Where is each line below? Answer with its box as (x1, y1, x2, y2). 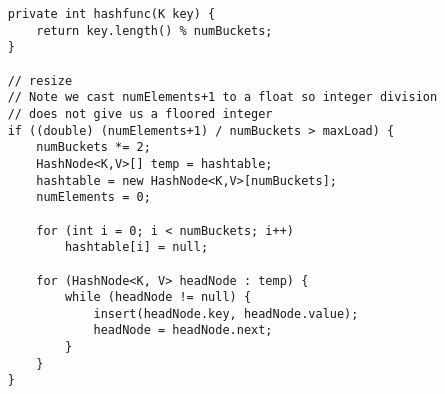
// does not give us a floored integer (7, 106, 273, 121)
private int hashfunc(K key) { (7, 7, 216, 21)
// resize (7, 73, 73, 88)
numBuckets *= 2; (36, 140, 151, 155)
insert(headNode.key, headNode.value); (93, 306, 359, 321)
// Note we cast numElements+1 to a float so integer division (7, 90, 438, 105)
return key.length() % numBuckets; (36, 23, 273, 38)
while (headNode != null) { (64, 290, 252, 305)
